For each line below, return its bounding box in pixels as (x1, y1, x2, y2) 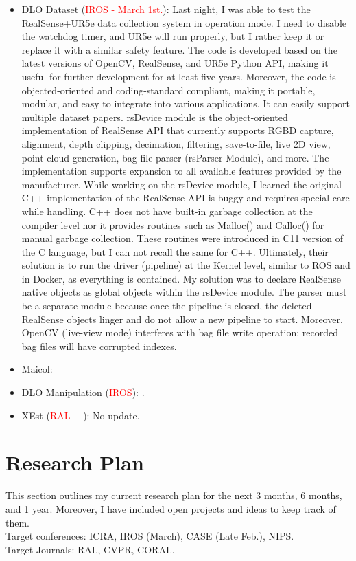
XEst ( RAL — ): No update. (21, 408, 140, 422)
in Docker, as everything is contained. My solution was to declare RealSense (21, 271, 341, 285)
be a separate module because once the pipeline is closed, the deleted (21, 298, 312, 313)
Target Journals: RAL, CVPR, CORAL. (5, 542, 175, 556)
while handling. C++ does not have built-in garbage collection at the (21, 203, 313, 218)
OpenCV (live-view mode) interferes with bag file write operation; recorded (21, 325, 338, 340)
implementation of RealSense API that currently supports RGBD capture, (21, 123, 334, 137)
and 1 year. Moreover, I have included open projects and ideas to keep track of (5, 501, 336, 516)
